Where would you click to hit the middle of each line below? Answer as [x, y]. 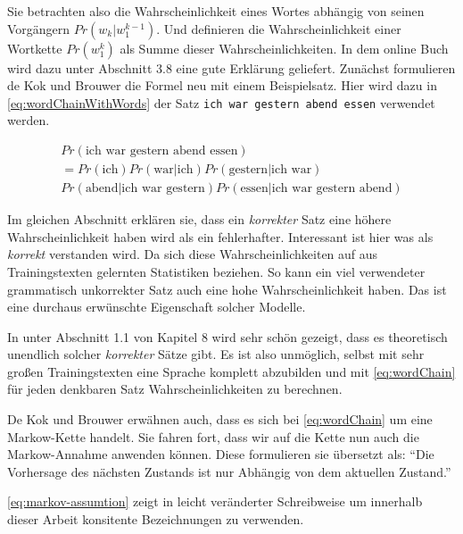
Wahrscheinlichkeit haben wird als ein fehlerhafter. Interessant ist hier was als [220, 236]
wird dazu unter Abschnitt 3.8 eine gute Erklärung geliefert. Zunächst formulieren [231, 67]
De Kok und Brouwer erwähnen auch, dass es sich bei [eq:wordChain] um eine [220, 419]
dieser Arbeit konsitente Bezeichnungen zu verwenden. [156, 519]
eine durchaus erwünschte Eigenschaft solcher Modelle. [157, 307]
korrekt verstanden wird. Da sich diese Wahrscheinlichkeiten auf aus [193, 254]
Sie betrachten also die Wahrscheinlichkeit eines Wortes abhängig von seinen [216, 11]
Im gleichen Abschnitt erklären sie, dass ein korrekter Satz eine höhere [199, 219]
